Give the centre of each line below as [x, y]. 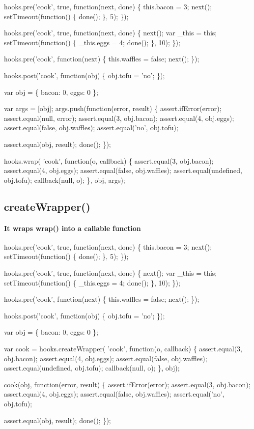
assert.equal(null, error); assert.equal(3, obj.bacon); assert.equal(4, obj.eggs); [119, 118]
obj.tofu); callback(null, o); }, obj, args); [65, 180]
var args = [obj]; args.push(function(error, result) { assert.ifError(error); [113, 108]
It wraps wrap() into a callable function [72, 228]
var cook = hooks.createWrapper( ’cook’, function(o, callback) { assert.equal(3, [123, 349]
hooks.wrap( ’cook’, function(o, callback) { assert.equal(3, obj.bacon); [109, 160]
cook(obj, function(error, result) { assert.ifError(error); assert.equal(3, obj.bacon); [127, 384]
